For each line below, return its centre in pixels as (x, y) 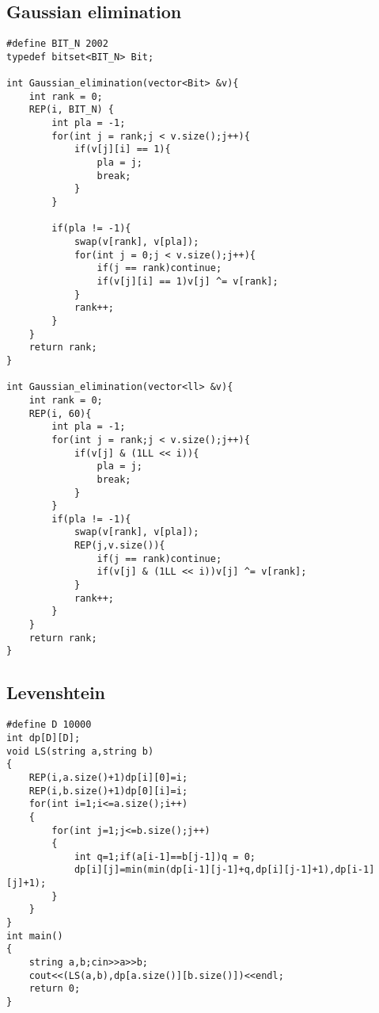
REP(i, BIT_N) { (72, 110)
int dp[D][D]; (44, 738)
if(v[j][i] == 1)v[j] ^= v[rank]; (188, 282)
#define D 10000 (49, 725)
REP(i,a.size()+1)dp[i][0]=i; (108, 777)
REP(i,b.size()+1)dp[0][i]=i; (108, 791)
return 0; (55, 989)
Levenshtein (56, 692)
